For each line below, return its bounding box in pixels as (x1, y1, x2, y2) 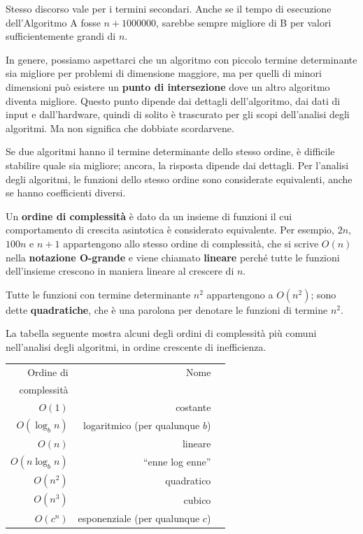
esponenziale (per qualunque (78, 510, 200, 525)
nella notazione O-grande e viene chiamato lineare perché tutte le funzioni (6, 250, 340, 264)
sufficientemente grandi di (6, 29, 116, 43)
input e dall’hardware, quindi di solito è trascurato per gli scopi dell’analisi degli (6, 107, 350, 122)
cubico (183, 492, 211, 507)
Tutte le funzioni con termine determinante (6, 287, 191, 301)
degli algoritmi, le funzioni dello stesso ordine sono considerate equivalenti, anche (6, 171, 353, 186)
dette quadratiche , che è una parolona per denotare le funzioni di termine (6, 302, 328, 317)
